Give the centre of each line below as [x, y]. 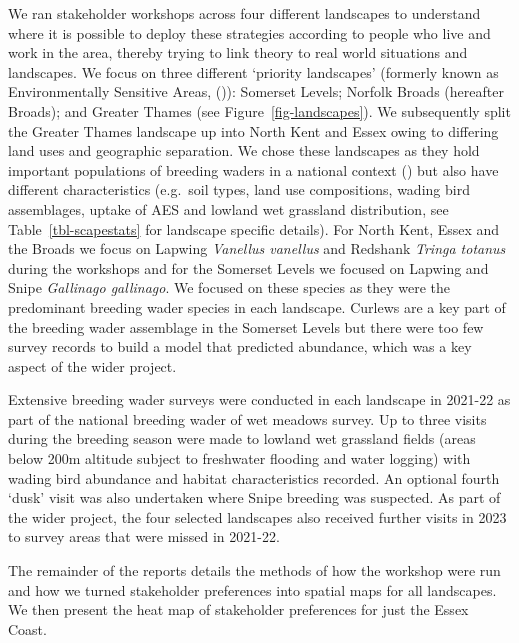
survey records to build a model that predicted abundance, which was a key [240, 346]
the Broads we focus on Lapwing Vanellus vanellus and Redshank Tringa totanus [257, 248]
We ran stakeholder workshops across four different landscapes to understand [244, 13]
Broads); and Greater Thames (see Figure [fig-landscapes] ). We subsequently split [259, 110]
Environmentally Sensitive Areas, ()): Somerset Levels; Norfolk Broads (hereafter [256, 91]
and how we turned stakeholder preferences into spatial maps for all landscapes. [252, 589]
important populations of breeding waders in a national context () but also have [253, 169]
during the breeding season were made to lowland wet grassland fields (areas [242, 438]
